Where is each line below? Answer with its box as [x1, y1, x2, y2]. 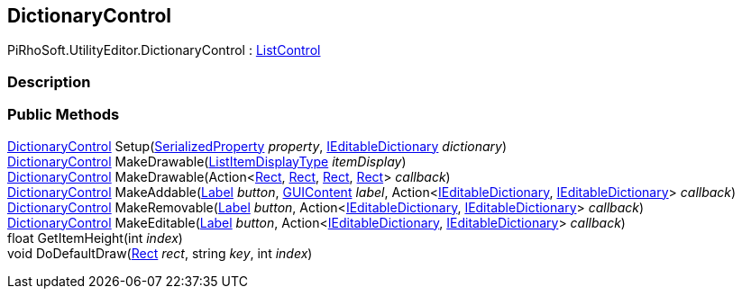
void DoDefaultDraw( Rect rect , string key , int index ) [7, 245, 313, 261]
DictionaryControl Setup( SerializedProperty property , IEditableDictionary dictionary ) [7, 138, 508, 154]
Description [7, 72, 91, 91]
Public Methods [7, 105, 120, 124]
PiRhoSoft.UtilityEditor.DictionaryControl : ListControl [7, 42, 321, 58]
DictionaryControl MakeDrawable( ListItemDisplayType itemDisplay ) [7, 153, 407, 169]
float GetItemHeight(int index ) [7, 229, 183, 246]
